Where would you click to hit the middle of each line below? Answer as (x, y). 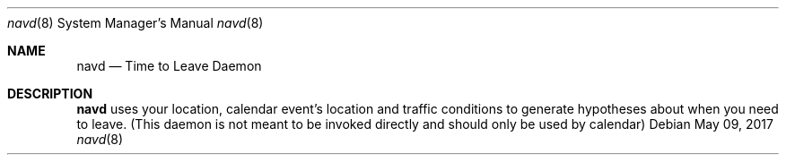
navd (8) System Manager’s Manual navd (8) (135, 23)
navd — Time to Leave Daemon (169, 66)
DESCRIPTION (50, 94)
